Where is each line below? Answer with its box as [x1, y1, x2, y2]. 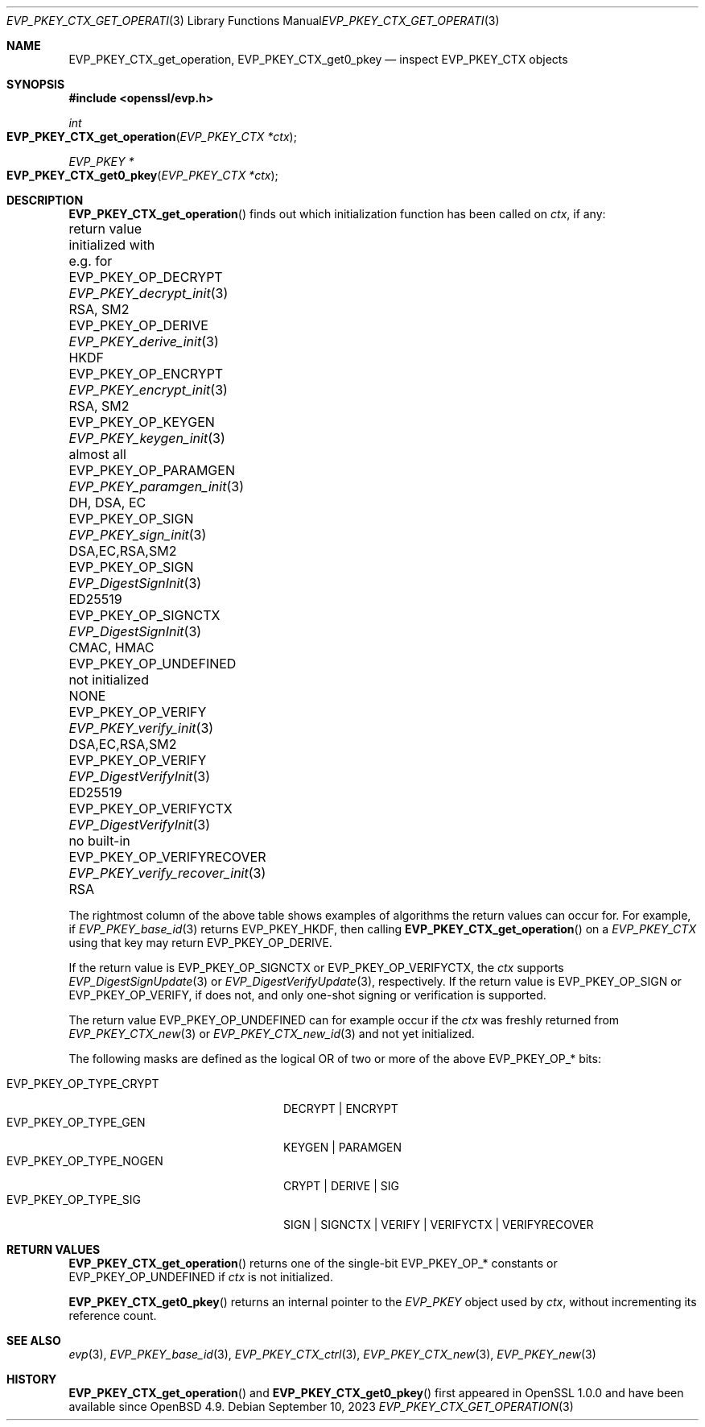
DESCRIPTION [6, 193, 84, 207]
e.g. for [68, 253, 113, 269]
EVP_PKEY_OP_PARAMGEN [68, 462, 235, 478]
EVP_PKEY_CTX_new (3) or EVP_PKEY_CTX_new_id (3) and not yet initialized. [68, 1027, 475, 1040]
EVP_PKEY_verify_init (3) [68, 720, 214, 736]
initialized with [68, 237, 155, 253]
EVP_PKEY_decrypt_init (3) [68, 285, 229, 301]
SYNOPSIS [6, 77, 65, 91]
